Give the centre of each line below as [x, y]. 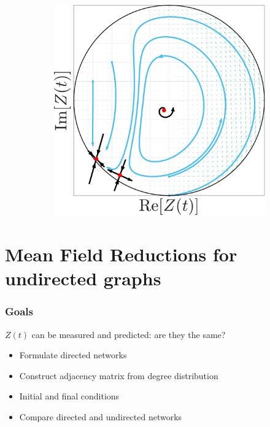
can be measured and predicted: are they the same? [129, 334]
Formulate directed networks [73, 355]
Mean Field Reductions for [121, 254]
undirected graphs [83, 278]
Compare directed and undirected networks [101, 417]
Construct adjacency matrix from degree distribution [119, 375]
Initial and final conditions [69, 396]
